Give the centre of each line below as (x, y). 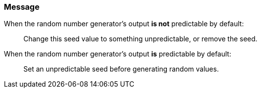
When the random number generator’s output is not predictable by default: (124, 24)
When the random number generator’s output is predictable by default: (118, 54)
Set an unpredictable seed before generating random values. (121, 69)
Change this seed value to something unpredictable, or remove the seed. (141, 39)
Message (22, 7)
